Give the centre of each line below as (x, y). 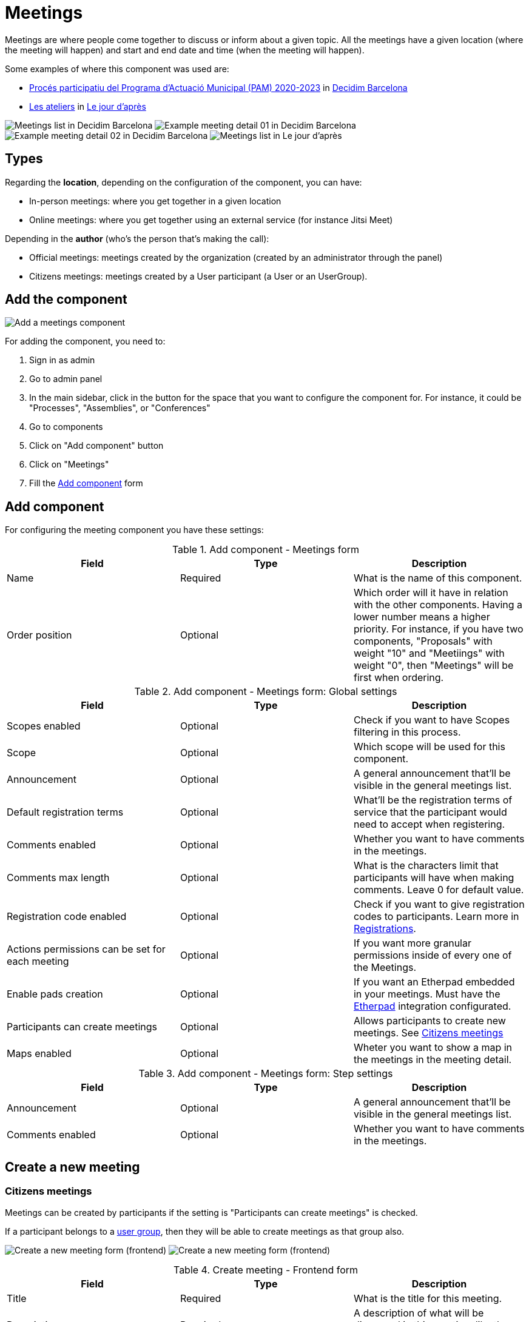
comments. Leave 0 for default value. (439, 890)
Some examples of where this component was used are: (117, 69)
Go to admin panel (66, 379)
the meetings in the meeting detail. (433, 1060)
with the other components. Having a (438, 605)
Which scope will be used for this (429, 747)
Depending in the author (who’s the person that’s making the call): (137, 238)
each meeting (38, 961)
